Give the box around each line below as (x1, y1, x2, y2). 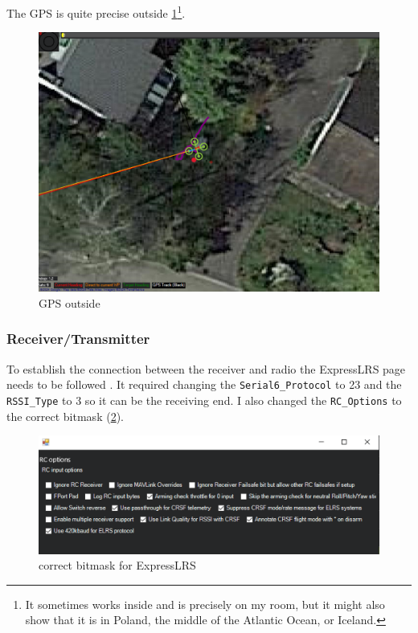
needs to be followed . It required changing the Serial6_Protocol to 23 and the (6, 376, 402, 393)
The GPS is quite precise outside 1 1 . (6, 2, 186, 21)
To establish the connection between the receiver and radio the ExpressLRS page (6, 360, 406, 377)
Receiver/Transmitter (6, 329, 150, 349)
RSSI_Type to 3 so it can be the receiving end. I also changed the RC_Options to (6, 391, 402, 408)
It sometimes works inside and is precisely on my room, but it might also (25, 595, 385, 612)
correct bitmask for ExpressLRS (39, 557, 196, 574)
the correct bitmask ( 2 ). (6, 407, 124, 424)
